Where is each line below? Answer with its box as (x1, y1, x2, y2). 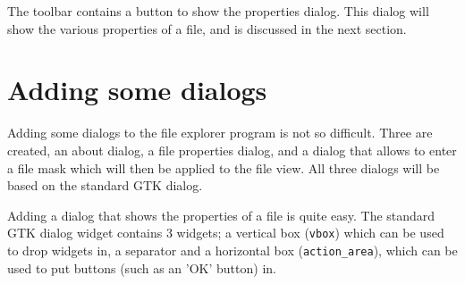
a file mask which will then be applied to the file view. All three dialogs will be (7, 158, 440, 177)
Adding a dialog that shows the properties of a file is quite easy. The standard (7, 205, 435, 224)
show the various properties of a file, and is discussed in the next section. (7, 19, 407, 38)
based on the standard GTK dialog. (7, 176, 203, 195)
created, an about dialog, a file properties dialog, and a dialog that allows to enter (7, 140, 457, 159)
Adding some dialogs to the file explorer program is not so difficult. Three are (7, 123, 433, 142)
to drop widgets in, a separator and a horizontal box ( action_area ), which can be (7, 240, 458, 259)
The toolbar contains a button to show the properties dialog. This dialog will (7, 2, 429, 20)
